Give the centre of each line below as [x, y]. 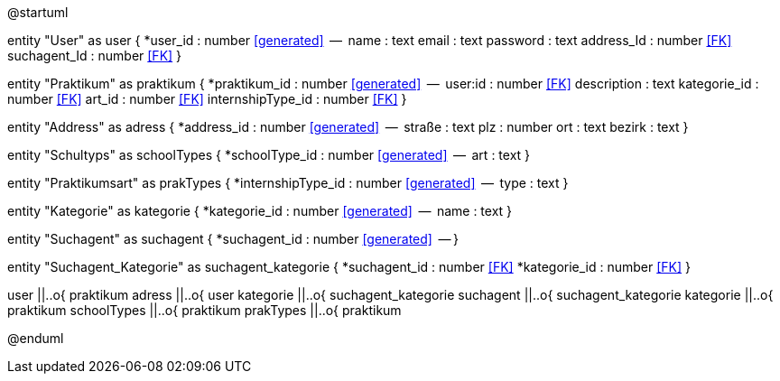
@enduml [36, 338]
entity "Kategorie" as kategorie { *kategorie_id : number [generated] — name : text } [260, 211]
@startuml [38, 12]
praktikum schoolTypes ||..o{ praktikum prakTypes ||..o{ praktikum [204, 310]
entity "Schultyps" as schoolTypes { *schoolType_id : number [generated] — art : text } [269, 155]
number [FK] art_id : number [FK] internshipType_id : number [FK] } [207, 99]
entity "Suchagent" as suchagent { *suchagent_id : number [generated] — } [233, 239]
